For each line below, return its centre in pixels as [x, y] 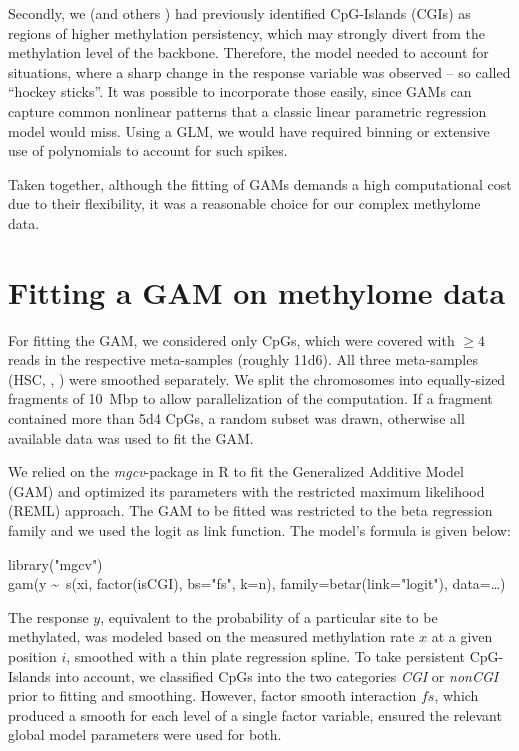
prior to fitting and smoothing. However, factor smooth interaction [212, 695]
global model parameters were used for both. [145, 734]
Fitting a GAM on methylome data [257, 291]
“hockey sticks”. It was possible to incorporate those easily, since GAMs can [240, 91]
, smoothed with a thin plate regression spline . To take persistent [266, 655]
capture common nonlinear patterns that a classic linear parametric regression [247, 110]
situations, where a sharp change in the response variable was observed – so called [259, 71]
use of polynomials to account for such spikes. [148, 150]
